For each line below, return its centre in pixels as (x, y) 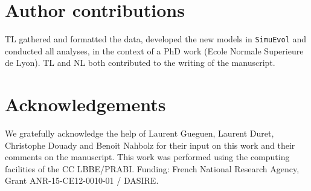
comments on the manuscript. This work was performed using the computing (147, 157)
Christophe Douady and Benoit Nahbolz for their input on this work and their (150, 145)
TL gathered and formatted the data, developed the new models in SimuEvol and (156, 39)
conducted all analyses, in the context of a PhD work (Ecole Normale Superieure (154, 50)
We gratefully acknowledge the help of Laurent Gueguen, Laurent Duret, (139, 133)
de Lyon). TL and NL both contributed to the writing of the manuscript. (140, 63)
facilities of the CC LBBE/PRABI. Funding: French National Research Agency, (152, 168)
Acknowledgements (85, 104)
